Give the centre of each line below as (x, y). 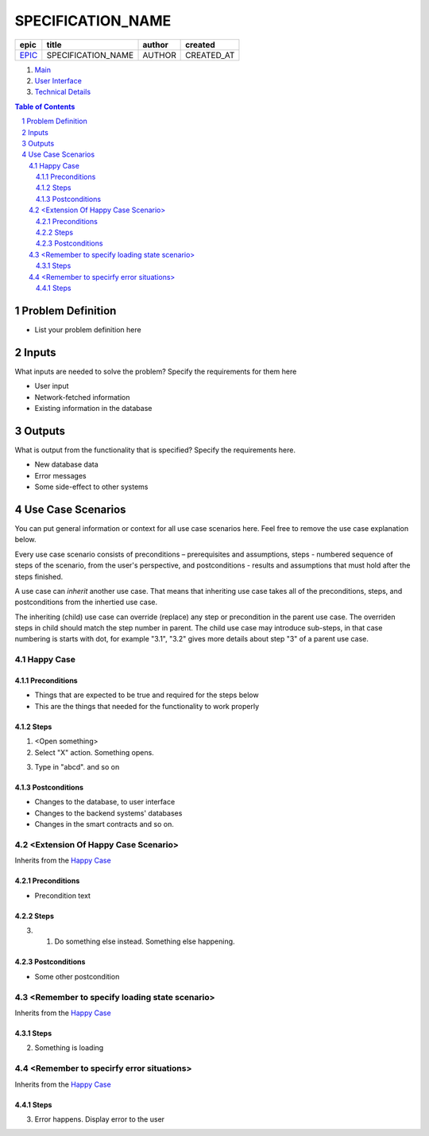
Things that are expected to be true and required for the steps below (147, 695)
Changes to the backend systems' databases (108, 813)
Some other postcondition (77, 976)
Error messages (60, 475)
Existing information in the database (93, 408)
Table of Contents (45, 107)
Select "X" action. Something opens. (94, 752)
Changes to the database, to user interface (105, 802)
